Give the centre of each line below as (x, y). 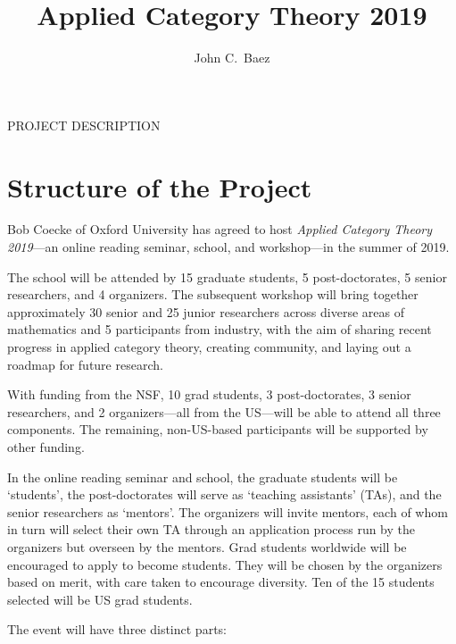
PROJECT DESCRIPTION (84, 125)
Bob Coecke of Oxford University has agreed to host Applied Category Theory (220, 229)
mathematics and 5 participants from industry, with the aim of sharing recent (220, 329)
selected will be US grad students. (100, 599)
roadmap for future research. (85, 364)
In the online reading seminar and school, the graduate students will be (203, 477)
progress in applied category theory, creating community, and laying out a (209, 347)
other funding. (46, 446)
